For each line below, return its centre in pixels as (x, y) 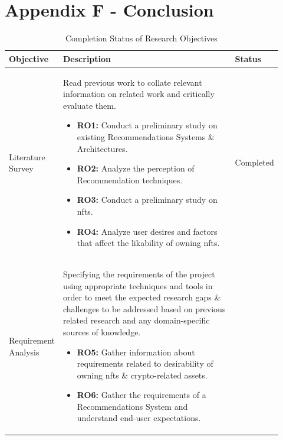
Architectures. (102, 148)
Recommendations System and (132, 406)
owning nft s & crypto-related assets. (142, 375)
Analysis (24, 352)
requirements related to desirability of (145, 363)
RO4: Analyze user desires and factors (147, 231)
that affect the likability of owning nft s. (148, 243)
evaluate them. (90, 105)
